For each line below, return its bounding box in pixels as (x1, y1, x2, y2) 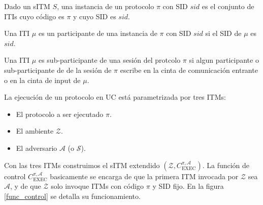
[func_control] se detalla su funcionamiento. (4, 190, 141, 201)
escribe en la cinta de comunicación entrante (120, 64, 258, 75)
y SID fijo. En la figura (152, 181, 224, 191)
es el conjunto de (202, 1, 254, 11)
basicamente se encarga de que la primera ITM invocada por (50, 171, 239, 181)
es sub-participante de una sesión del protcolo (38, 55, 181, 65)
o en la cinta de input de (4, 74, 81, 85)
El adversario (16, 142, 57, 153)
